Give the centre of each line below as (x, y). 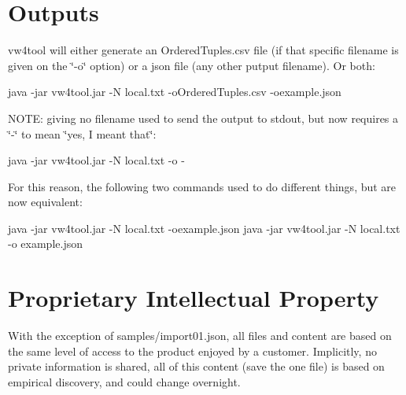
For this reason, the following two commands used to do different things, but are (202, 186)
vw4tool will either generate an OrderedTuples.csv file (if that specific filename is (203, 50)
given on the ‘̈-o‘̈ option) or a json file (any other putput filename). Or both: (192, 65)
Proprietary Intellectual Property (194, 298)
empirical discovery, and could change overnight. (124, 381)
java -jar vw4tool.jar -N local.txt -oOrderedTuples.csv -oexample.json (175, 92)
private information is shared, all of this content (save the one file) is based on (196, 366)
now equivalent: (45, 202)
